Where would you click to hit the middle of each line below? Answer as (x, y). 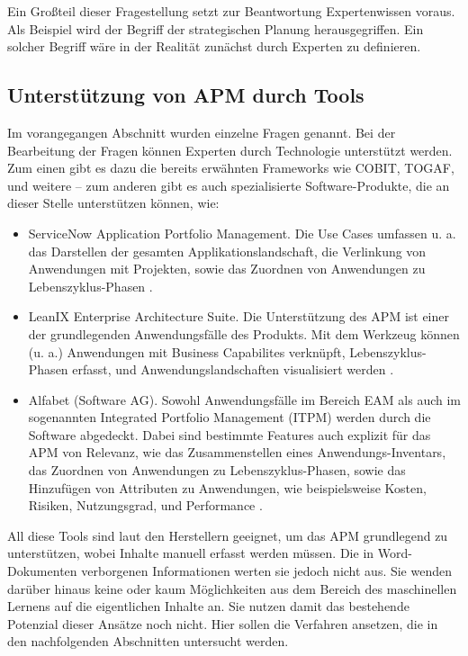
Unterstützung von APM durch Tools (186, 95)
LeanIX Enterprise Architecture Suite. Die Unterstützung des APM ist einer (239, 316)
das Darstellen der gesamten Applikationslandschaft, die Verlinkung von (227, 251)
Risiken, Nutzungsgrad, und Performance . (145, 505)
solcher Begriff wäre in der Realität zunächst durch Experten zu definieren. (214, 46)
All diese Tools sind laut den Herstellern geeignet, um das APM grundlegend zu (228, 535)
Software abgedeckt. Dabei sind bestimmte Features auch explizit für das (229, 434)
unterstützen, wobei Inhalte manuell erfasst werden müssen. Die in (191, 553)
